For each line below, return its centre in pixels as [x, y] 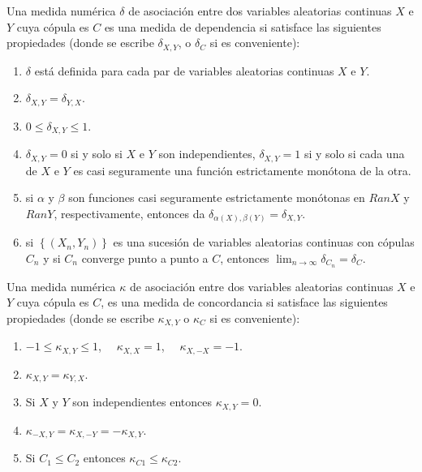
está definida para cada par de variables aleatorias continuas [184, 70]
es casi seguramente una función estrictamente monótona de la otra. [242, 170]
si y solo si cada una [354, 154]
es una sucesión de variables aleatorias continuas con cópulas [264, 242]
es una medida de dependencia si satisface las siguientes [243, 26]
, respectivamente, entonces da [129, 213]
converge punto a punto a [145, 257]
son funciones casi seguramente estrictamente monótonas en [217, 197]
